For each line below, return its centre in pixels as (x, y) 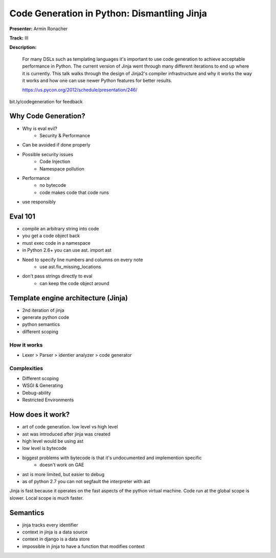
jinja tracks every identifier (50, 525)
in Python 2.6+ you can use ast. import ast (67, 250)
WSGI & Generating (43, 385)
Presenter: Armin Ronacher (39, 29)
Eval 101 (22, 216)
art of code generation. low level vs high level (70, 427)
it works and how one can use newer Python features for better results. (97, 80)
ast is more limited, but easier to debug (63, 474)
